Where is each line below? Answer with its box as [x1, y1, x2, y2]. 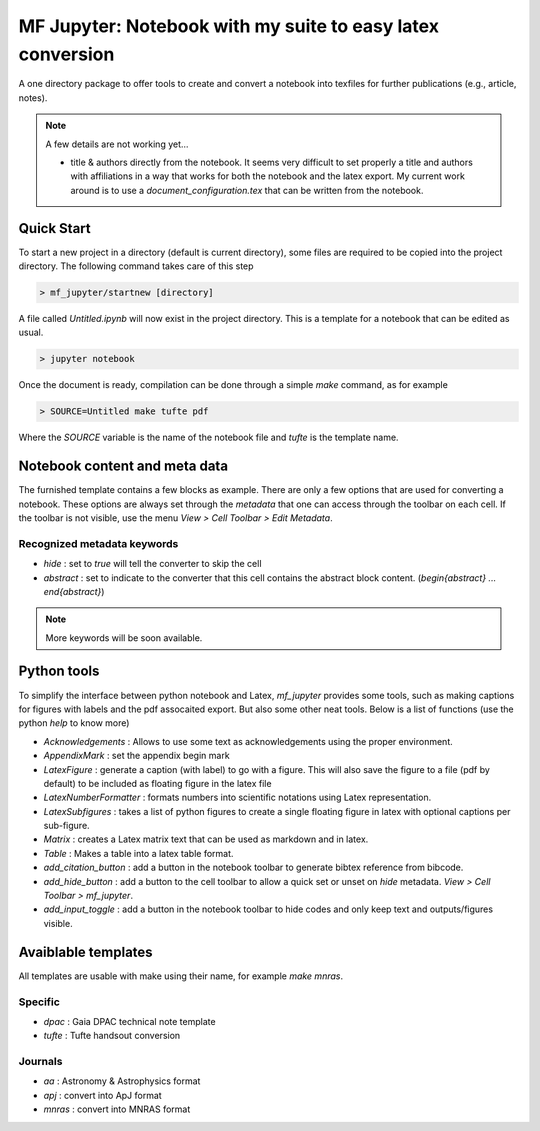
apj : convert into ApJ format [43, 1089, 162, 1101]
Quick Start [18, 220, 91, 237]
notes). [18, 91, 48, 104]
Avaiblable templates [18, 943, 154, 960]
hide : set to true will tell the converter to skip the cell [43, 558, 262, 570]
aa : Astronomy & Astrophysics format [43, 1075, 201, 1087]
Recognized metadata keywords [18, 536, 179, 550]
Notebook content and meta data [18, 458, 229, 475]
